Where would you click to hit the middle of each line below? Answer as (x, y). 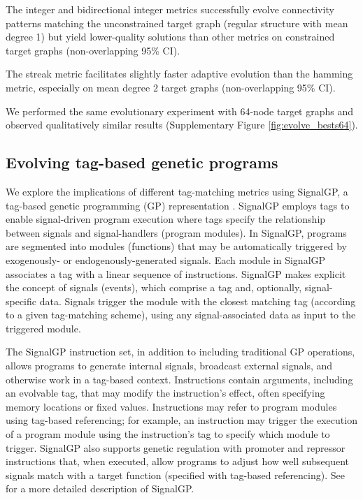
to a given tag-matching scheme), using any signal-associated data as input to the (181, 315)
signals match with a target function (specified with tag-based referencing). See (175, 475)
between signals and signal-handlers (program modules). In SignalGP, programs (176, 232)
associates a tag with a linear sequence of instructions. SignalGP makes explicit (176, 273)
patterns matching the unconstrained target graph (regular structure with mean (177, 23)
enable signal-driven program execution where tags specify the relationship (166, 219)
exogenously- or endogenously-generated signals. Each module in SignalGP (166, 259)
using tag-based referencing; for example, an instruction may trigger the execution (181, 420)
